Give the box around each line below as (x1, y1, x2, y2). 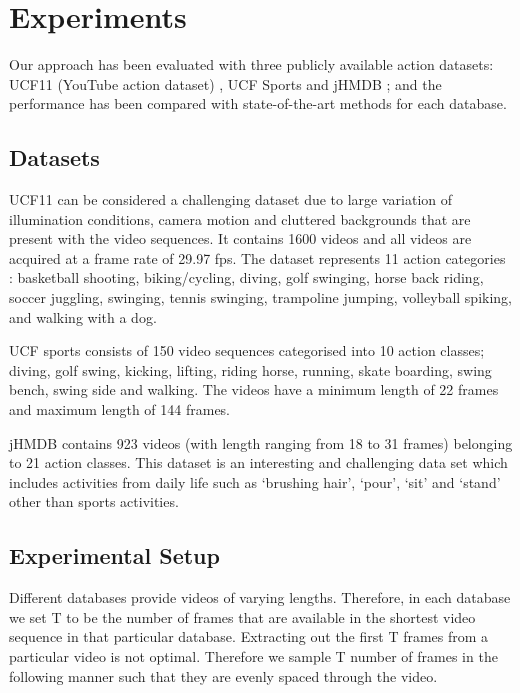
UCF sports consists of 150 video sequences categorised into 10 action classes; (9, 340, 485, 361)
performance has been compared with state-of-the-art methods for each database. (9, 93, 507, 114)
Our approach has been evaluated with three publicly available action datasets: (9, 54, 494, 75)
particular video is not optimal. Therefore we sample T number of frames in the (9, 646, 498, 666)
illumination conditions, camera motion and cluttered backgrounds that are (9, 208, 471, 229)
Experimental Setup (9, 540, 220, 571)
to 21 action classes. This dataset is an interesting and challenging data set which (9, 452, 508, 473)
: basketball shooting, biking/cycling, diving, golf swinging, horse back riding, (9, 267, 484, 288)
